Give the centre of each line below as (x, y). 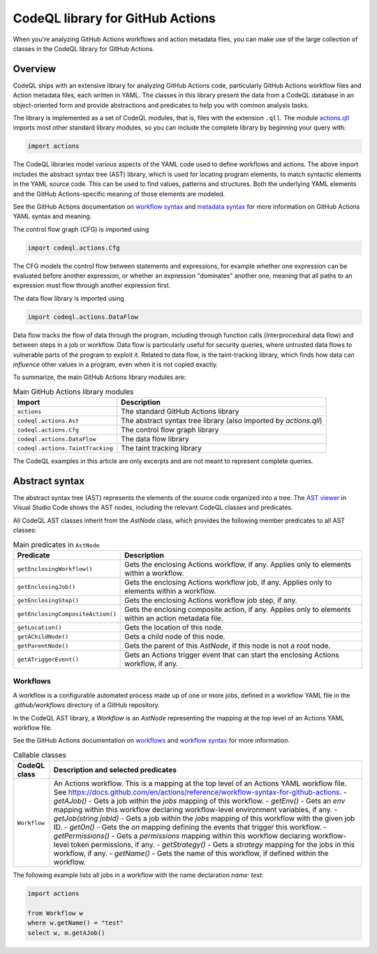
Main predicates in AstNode (57, 544)
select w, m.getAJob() (66, 933)
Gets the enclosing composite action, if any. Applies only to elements (238, 610)
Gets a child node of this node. (175, 636)
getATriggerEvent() (48, 659)
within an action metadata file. (174, 618)
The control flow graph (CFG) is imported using (81, 229)
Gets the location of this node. (174, 627)
